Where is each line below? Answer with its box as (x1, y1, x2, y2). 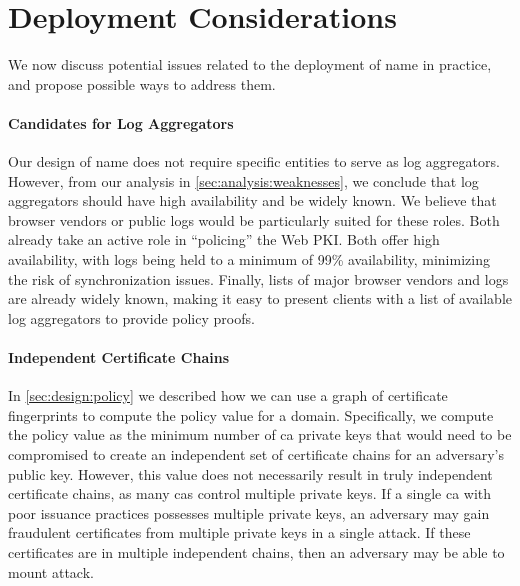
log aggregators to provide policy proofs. (8, 307, 255, 328)
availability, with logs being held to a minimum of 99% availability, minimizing (8, 249, 490, 270)
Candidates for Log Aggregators (8, 112, 234, 133)
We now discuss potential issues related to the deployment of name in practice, (8, 54, 492, 75)
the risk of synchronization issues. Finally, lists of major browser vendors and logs (8, 268, 509, 289)
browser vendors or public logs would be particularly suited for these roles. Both (8, 209, 500, 230)
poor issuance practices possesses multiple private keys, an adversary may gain (8, 502, 490, 523)
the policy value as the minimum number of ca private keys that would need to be (8, 424, 512, 445)
